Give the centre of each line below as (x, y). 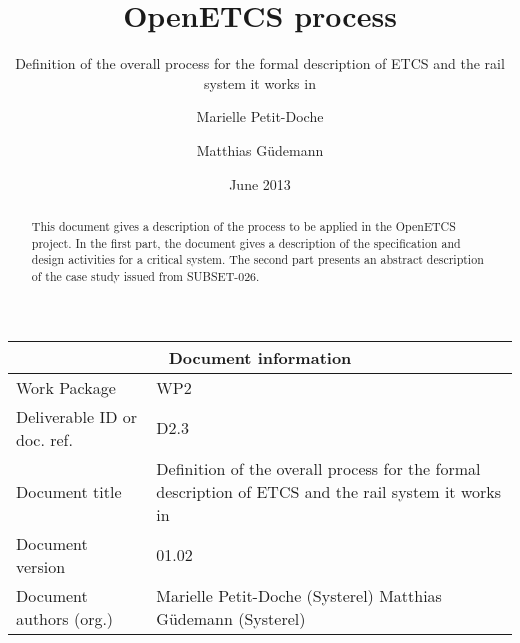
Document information (260, 357)
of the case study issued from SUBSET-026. (145, 275)
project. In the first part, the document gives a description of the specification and (246, 242)
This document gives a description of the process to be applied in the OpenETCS (243, 225)
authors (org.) (65, 618)
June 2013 (260, 183)
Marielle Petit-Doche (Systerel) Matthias (299, 595)
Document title (69, 491)
